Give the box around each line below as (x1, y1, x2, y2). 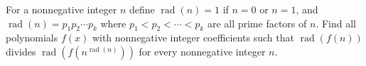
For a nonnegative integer (6, 2, 117, 16)
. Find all (316, 15, 356, 30)
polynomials (6, 30, 58, 45)
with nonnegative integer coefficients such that (92, 30, 294, 45)
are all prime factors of (207, 15, 307, 30)
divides (6, 44, 36, 58)
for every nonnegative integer (139, 44, 266, 58)
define (129, 2, 155, 16)
